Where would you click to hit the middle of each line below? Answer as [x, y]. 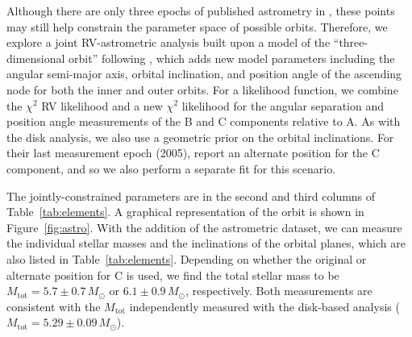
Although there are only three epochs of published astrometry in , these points [201, 10]
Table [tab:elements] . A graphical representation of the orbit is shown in [185, 212]
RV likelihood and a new [102, 105]
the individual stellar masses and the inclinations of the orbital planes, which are [206, 243]
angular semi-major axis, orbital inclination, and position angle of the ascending [204, 74]
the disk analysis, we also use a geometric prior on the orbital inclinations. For [200, 137]
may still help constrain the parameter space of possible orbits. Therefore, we [197, 26]
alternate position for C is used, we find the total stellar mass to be [173, 275]
